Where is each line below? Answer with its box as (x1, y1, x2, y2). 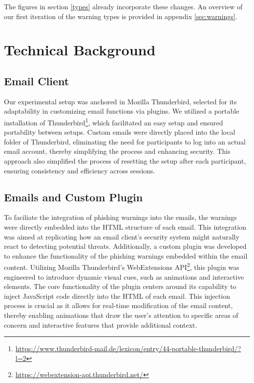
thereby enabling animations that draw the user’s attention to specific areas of (4, 310, 238, 320)
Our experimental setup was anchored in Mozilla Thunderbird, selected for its (4, 96, 237, 106)
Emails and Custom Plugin (4, 189, 143, 204)
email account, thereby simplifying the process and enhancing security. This (4, 146, 231, 156)
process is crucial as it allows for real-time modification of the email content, (4, 300, 233, 311)
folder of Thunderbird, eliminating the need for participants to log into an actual (4, 136, 246, 146)
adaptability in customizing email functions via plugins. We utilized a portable (4, 106, 239, 116)
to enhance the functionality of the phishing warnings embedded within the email (4, 250, 248, 261)
